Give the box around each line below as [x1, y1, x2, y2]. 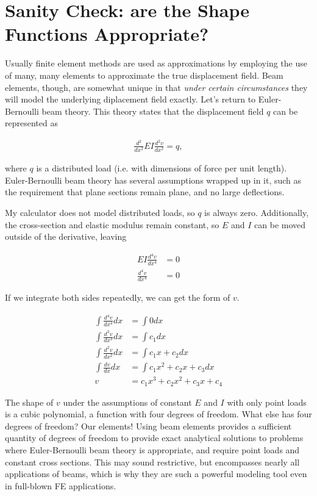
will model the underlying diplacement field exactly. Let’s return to [5, 93, 256, 106]
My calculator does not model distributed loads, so [5, 206, 195, 218]
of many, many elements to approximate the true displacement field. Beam [5, 68, 283, 81]
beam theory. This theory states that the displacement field [41, 104, 264, 117]
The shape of [5, 395, 54, 408]
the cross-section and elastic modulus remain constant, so [5, 218, 219, 231]
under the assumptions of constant [63, 395, 192, 408]
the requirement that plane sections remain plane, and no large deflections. [5, 185, 285, 198]
